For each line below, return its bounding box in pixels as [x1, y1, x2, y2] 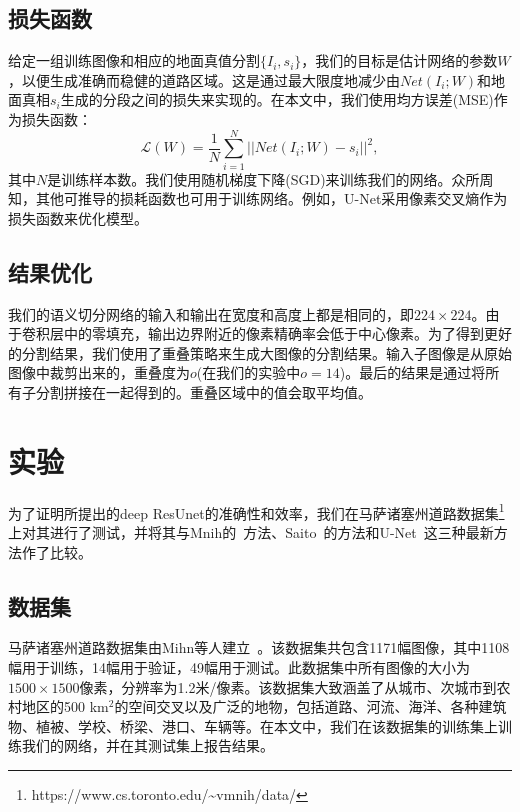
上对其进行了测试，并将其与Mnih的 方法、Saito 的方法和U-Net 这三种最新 [8, 522, 494, 543]
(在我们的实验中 [196, 362, 301, 383]
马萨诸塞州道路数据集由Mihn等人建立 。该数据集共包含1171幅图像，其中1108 [8, 637, 510, 658]
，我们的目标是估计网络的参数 [301, 50, 498, 71]
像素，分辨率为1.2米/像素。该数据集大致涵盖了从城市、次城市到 [79, 676, 497, 697]
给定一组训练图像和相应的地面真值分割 [8, 50, 260, 71]
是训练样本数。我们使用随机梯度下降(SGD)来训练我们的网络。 [47, 168, 452, 189]
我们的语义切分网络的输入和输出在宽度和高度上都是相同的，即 [8, 303, 414, 324]
